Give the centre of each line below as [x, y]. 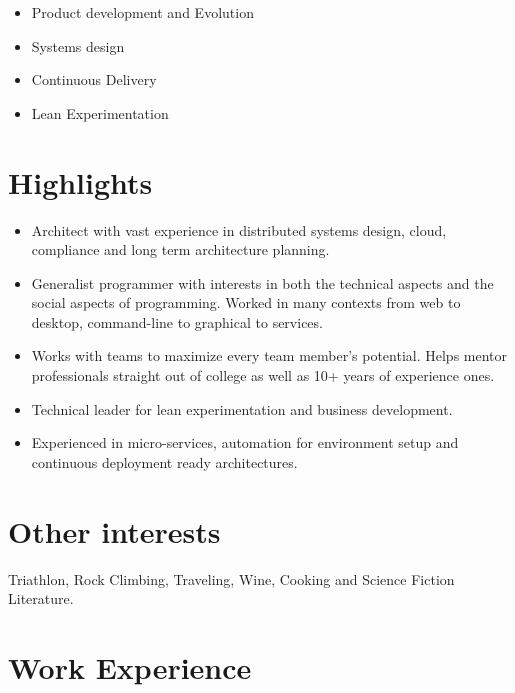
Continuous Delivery [94, 79]
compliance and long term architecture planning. [180, 249]
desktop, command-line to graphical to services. [177, 321]
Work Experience [130, 666]
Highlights [80, 181]
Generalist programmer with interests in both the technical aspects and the [262, 282]
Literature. [41, 598]
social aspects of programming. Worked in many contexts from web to [246, 302]
